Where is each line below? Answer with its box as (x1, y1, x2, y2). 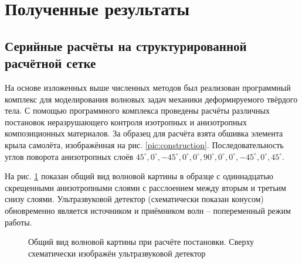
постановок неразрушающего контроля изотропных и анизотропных (5, 115, 247, 128)
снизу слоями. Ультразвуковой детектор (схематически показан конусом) (5, 193, 264, 205)
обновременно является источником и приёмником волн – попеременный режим (5, 204, 291, 216)
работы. (5, 216, 32, 228)
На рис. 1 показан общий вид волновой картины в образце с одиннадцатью (5, 170, 274, 182)
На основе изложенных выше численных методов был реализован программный (5, 81, 291, 93)
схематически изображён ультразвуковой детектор (28, 247, 206, 259)
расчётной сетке (5, 54, 96, 72)
